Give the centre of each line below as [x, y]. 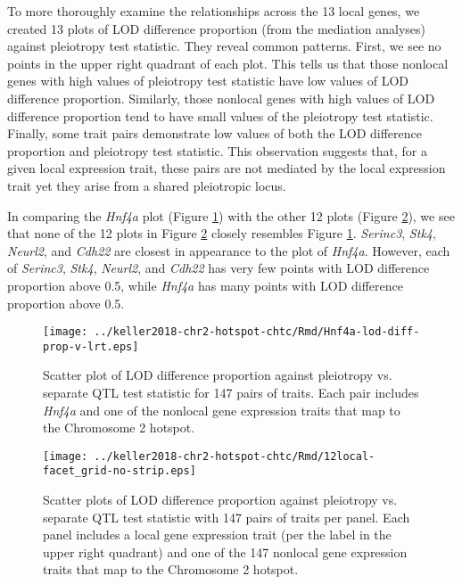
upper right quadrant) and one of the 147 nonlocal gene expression [225, 551]
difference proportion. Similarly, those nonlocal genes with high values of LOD [221, 98]
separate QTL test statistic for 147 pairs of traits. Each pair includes [231, 392]
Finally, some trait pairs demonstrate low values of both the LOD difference [214, 133]
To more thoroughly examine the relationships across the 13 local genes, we [214, 11]
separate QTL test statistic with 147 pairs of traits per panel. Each [227, 517]
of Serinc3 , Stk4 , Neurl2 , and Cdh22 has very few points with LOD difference [219, 268]
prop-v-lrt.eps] [91, 346]
